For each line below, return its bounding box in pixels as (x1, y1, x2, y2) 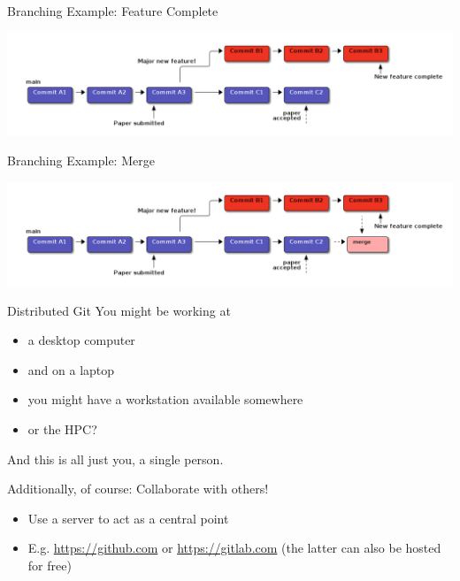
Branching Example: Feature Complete (7, 2, 218, 19)
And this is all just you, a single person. (7, 449, 224, 468)
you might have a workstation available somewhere (27, 390, 303, 409)
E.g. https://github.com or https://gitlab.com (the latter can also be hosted (27, 539, 441, 557)
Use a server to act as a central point (27, 508, 229, 527)
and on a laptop (27, 360, 115, 378)
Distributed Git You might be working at (7, 301, 231, 319)
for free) (27, 556, 72, 574)
